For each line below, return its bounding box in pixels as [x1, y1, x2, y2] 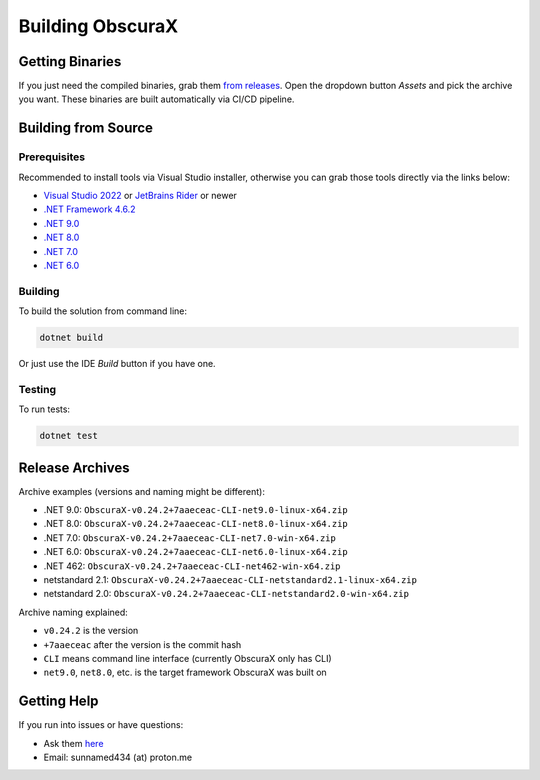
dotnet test [39, 430, 99, 442]
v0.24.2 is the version [43, 625, 139, 637]
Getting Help [18, 693, 99, 710]
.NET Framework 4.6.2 [43, 203, 136, 215]
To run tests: [18, 403, 70, 415]
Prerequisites [18, 150, 85, 164]
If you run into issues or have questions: [18, 719, 184, 731]
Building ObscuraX [18, 15, 179, 37]
